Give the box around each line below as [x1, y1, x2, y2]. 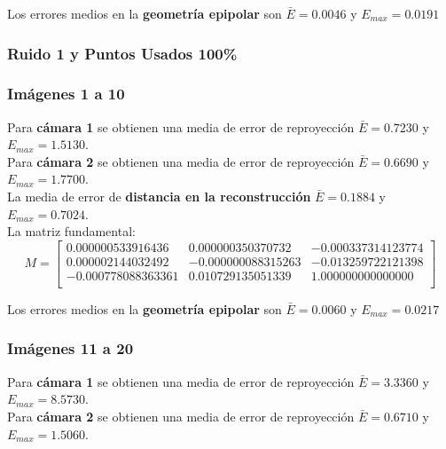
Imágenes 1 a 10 [7, 83, 125, 105]
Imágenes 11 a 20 [7, 337, 134, 359]
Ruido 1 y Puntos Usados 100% [7, 42, 238, 64]
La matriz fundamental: [7, 222, 136, 240]
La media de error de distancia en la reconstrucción [7, 187, 311, 206]
